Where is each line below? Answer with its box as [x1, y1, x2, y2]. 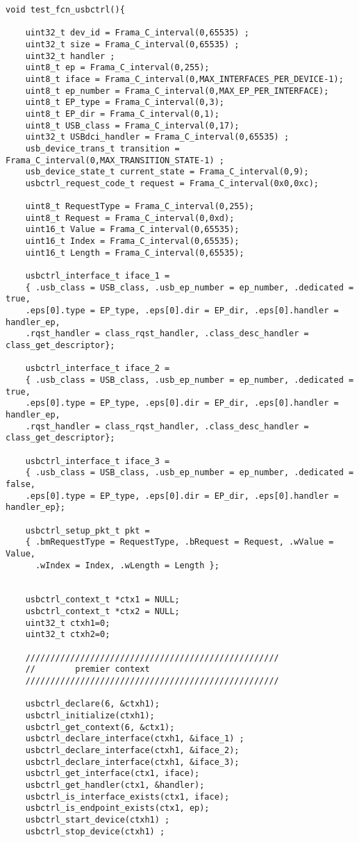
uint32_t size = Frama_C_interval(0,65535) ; [25, 39, 240, 49]
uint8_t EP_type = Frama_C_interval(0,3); [25, 97, 224, 108]
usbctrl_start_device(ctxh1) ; [25, 814, 170, 825]
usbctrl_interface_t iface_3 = [25, 456, 170, 466]
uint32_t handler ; [25, 51, 115, 61]
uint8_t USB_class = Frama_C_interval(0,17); [25, 120, 240, 131]
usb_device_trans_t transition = [25, 143, 180, 154]
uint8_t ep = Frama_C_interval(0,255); [25, 63, 210, 73]
